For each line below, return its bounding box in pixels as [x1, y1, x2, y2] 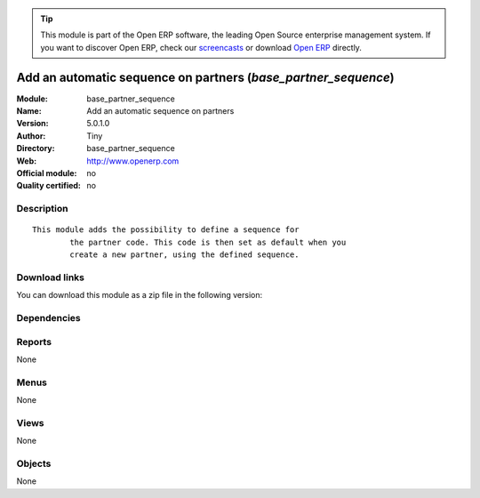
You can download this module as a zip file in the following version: [16, 290, 263, 301]
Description [16, 203, 68, 215]
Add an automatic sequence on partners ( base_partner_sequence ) [16, 69, 395, 84]
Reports [16, 335, 52, 348]
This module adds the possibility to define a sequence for [32, 225, 300, 235]
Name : [16, 106, 42, 116]
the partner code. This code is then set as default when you [69, 237, 347, 247]
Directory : [16, 143, 55, 154]
